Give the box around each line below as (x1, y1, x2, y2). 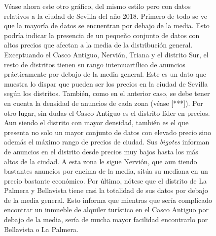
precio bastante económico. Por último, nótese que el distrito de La (4, 175, 207, 186)
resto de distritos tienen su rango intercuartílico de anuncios (4, 59, 185, 69)
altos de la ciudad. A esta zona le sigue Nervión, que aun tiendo (4, 156, 197, 166)
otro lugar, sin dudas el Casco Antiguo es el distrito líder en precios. (4, 107, 210, 118)
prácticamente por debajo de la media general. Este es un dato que (4, 69, 206, 79)
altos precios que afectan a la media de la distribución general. (4, 40, 193, 50)
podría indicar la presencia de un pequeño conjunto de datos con (4, 30, 200, 40)
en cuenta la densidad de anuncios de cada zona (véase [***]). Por (4, 97, 203, 108)
